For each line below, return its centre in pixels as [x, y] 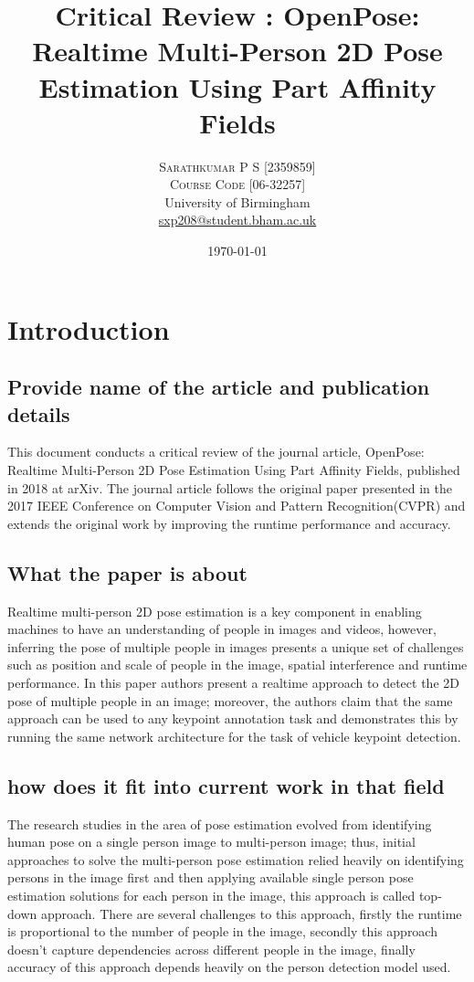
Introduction [89, 328]
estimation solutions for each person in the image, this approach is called [211, 895]
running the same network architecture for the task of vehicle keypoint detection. [234, 736]
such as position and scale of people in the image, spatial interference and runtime [237, 665]
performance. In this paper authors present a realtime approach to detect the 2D [233, 682]
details [39, 413]
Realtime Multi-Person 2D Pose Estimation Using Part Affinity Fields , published [234, 470]
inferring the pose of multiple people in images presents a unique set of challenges [236, 646]
